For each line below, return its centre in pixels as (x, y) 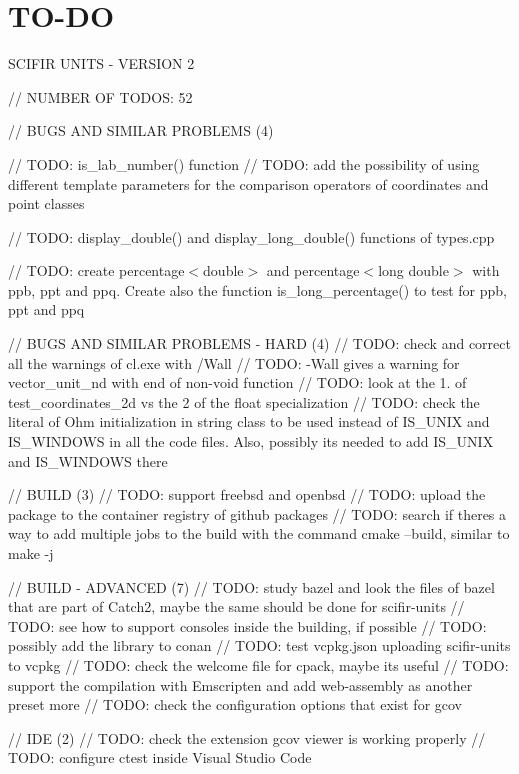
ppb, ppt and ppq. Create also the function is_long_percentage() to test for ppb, (257, 289)
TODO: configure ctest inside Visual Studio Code (160, 757)
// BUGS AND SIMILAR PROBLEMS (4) (141, 130)
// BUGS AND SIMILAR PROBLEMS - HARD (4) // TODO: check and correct (259, 343)
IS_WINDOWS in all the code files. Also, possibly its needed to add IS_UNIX (251, 441)
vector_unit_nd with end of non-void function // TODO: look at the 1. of (237, 382)
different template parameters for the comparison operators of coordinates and (248, 183)
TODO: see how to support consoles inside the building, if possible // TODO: (247, 625)
